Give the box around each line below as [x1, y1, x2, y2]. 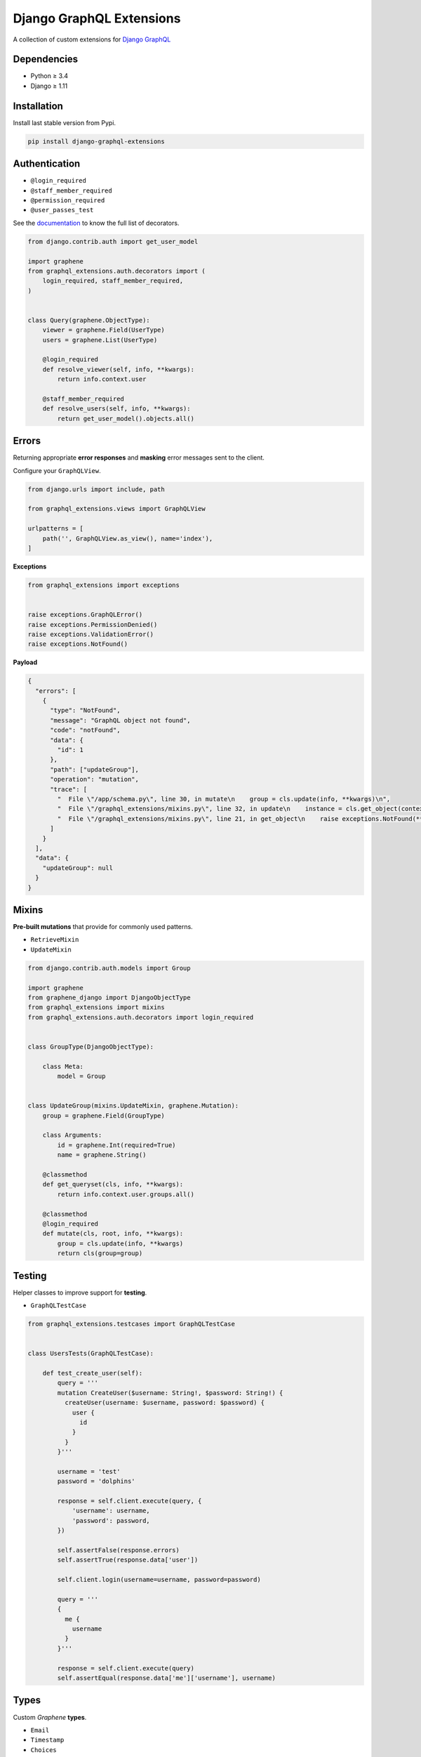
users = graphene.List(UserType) [42, 336, 158, 344]
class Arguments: [42, 1132, 102, 1139]
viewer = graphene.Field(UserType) [42, 326, 165, 334]
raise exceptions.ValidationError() [27, 630, 154, 638]
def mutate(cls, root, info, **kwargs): [42, 1230, 184, 1238]
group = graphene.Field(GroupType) [42, 1111, 165, 1120]
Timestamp [30, 1736, 65, 1744]
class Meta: [42, 1062, 84, 1070]
